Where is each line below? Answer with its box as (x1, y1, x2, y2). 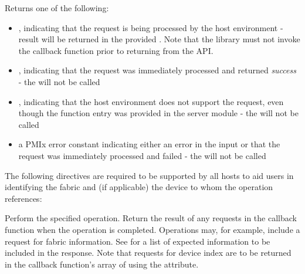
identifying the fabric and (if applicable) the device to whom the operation (5, 181, 273, 193)
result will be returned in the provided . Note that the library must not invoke (18, 33, 300, 45)
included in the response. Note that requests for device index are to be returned (5, 246, 292, 259)
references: (5, 192, 42, 204)
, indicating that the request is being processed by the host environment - (18, 21, 283, 33)
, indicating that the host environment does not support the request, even (18, 95, 284, 107)
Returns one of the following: (5, 2, 109, 13)
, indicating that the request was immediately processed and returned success (18, 64, 296, 76)
